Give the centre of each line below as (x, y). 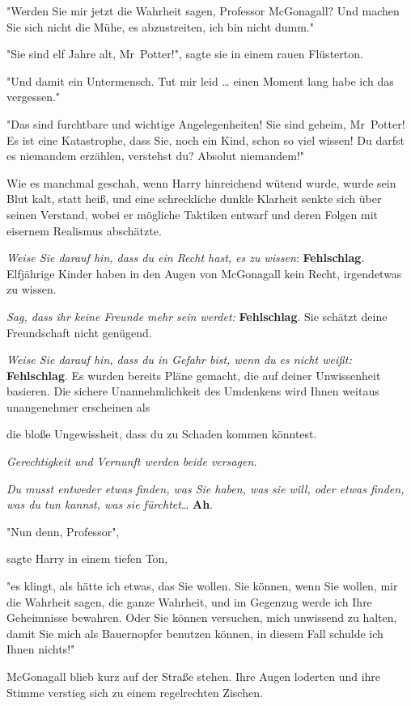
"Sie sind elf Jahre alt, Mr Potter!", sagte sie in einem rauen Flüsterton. (185, 54)
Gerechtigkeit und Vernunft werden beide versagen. (132, 461)
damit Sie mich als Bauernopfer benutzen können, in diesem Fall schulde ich (195, 633)
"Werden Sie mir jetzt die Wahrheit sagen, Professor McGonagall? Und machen (203, 11)
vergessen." (34, 97)
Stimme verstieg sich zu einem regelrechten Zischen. (135, 692)
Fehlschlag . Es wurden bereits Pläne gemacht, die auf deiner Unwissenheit (194, 375)
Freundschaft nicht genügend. (79, 332)
